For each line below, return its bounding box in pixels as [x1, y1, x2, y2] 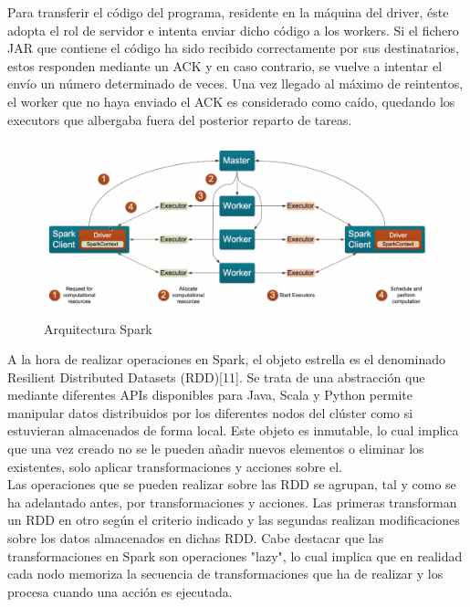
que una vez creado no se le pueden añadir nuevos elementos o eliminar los [7, 439, 424, 458]
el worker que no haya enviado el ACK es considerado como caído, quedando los [7, 91, 455, 110]
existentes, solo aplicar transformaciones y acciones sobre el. [7, 456, 342, 476]
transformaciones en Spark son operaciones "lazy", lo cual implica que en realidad [7, 546, 463, 565]
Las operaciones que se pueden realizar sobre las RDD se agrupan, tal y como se [7, 475, 456, 494]
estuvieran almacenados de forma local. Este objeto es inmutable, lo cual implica [7, 421, 459, 440]
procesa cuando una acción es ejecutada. [7, 581, 233, 601]
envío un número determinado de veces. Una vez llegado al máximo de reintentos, [7, 74, 464, 93]
